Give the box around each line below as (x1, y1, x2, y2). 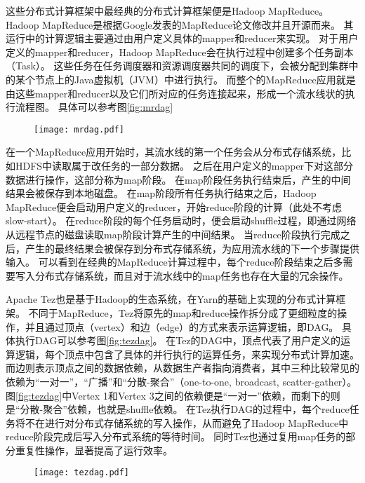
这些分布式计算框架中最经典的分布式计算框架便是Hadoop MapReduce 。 (6, 4, 329, 18)
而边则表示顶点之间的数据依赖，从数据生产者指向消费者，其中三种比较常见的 (6, 360, 359, 375)
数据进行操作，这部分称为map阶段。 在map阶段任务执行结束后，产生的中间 (6, 172, 351, 186)
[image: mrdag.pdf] (34, 124, 124, 135)
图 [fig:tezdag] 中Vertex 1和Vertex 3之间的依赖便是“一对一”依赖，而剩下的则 (6, 388, 340, 402)
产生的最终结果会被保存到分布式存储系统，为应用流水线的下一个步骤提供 (25, 240, 359, 255)
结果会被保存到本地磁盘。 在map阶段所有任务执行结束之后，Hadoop (6, 186, 317, 200)
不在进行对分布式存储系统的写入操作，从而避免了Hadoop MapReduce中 (25, 415, 349, 430)
